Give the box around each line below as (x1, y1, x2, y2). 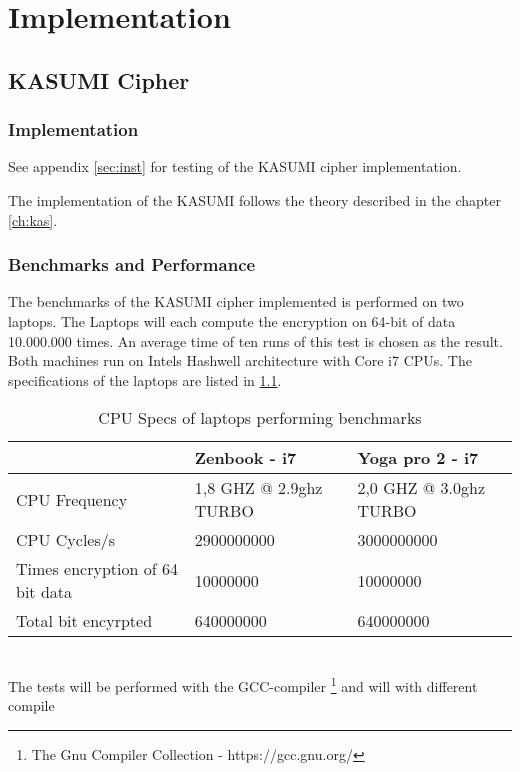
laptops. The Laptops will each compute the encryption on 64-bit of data (8, 310, 456, 331)
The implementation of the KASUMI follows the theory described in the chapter (8, 189, 501, 210)
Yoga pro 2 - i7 (357, 446, 479, 470)
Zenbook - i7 (194, 446, 297, 470)
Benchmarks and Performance (8, 252, 256, 277)
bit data (16, 580, 73, 604)
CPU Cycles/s (16, 528, 116, 552)
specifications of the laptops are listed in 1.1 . (8, 369, 282, 390)
